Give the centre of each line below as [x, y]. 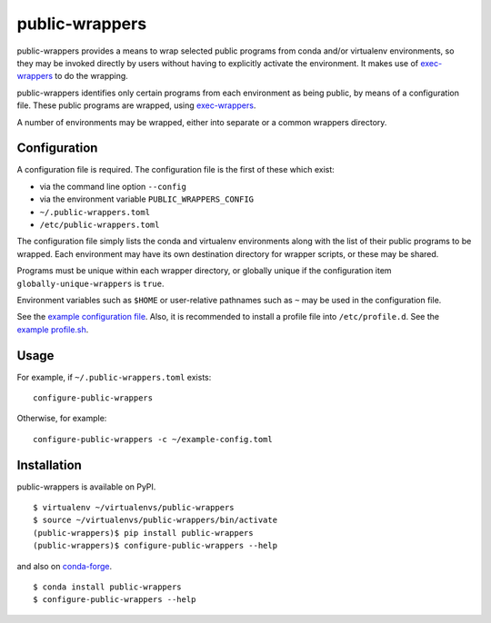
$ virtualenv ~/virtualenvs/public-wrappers [134, 508]
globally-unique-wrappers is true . [90, 283]
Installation [49, 465]
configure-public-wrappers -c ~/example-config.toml [153, 439]
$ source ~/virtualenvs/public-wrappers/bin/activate [155, 520]
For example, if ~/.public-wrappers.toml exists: [114, 377]
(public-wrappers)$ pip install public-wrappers [143, 533]
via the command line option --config [113, 186]
